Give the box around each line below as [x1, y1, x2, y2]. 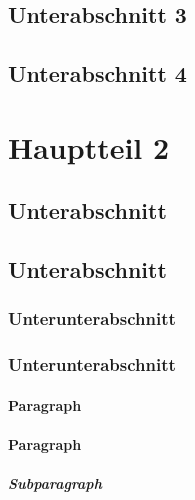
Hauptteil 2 [8, 126, 170, 167]
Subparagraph [8, 473, 102, 494]
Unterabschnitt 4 [8, 58, 187, 89]
